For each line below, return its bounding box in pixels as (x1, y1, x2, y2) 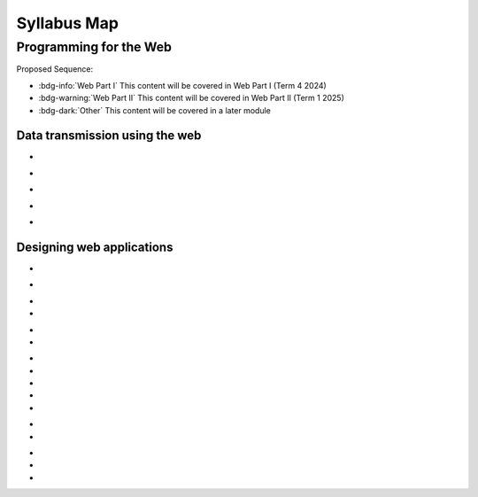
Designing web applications (16, 239, 173, 254)
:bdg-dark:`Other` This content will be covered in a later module (38, 105, 272, 115)
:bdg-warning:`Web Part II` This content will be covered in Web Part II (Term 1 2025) (38, 93, 345, 104)
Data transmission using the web (16, 128, 202, 144)
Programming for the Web (16, 39, 173, 55)
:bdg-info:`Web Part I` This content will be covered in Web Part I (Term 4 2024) (38, 80, 327, 90)
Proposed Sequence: (16, 64, 94, 74)
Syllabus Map (16, 13, 119, 33)
